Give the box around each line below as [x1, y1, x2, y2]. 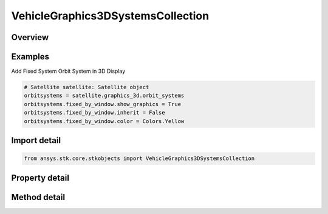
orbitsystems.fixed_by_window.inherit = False [24, 109, 165, 116]
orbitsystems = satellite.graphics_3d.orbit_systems [24, 92, 185, 99]
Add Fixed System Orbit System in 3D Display [11, 67, 126, 75]
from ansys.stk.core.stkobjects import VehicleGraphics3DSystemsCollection [24, 155, 255, 162]
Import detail [11, 135, 61, 145]
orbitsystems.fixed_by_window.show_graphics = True [24, 101, 182, 107]
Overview [11, 32, 49, 42]
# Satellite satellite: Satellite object [24, 84, 149, 91]
